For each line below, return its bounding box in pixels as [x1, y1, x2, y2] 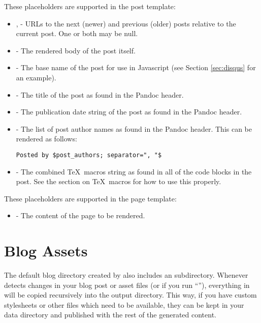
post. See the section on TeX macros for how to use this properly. [16, 176, 221, 187]
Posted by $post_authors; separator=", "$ [16, 151, 162, 159]
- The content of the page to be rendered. [16, 210, 145, 221]
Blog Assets [4, 240, 88, 261]
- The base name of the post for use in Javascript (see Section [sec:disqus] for [16, 62, 256, 73]
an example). [16, 72, 56, 82]
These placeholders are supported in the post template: [4, 1, 176, 11]
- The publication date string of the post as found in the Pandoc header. [16, 106, 242, 117]
